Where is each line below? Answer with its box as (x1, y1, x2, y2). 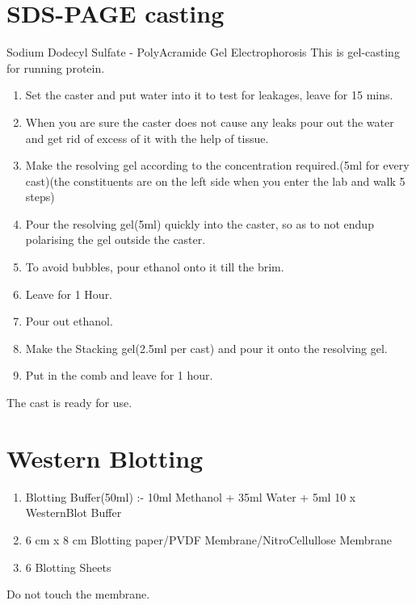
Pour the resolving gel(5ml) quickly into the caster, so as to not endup (25, 215, 374, 232)
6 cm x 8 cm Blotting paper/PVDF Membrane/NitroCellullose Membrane (25, 531, 393, 548)
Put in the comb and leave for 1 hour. (25, 367, 213, 384)
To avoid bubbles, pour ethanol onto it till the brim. (25, 258, 284, 275)
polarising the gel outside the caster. (25, 231, 206, 248)
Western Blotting (6, 441, 204, 474)
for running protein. (6, 59, 105, 76)
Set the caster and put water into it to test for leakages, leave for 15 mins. (25, 86, 393, 103)
